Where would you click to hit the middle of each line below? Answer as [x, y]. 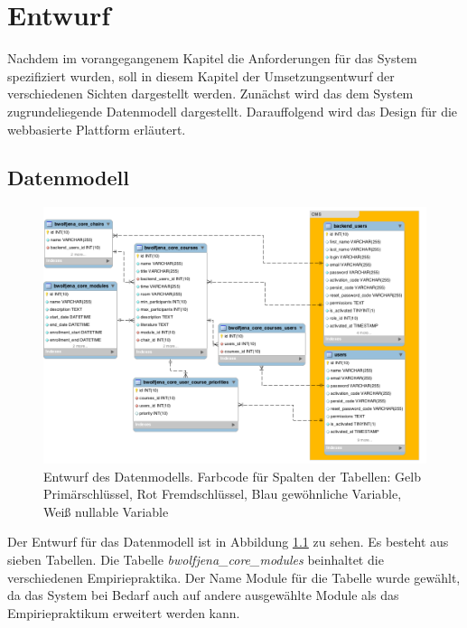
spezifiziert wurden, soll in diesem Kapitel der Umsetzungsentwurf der [201, 75]
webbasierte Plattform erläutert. [97, 129]
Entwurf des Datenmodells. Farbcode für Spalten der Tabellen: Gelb [232, 476]
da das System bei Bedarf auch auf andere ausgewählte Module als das [203, 595]
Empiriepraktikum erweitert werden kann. [124, 612]
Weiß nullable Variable [106, 511]
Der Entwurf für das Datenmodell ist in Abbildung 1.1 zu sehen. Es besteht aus [228, 542]
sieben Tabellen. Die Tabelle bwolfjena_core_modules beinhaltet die [196, 560]
